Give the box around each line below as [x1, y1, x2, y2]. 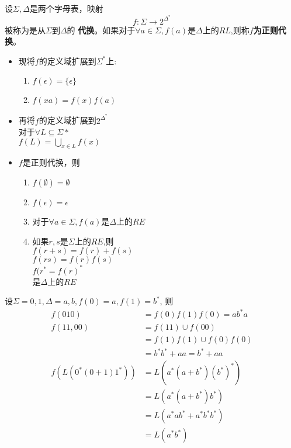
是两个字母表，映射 [29, 2, 103, 14]
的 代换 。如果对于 [67, 23, 136, 36]
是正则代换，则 [22, 156, 80, 168]
